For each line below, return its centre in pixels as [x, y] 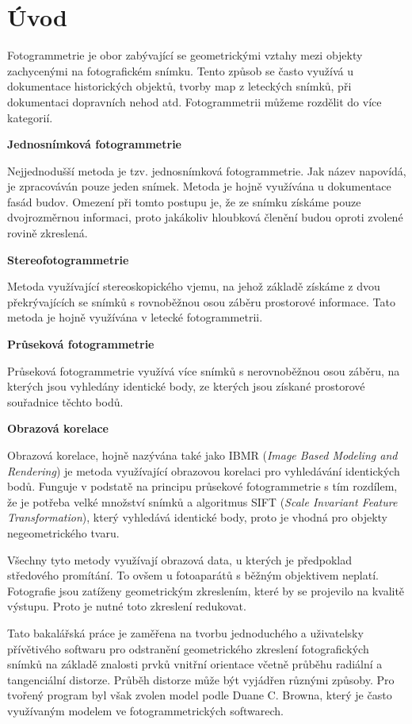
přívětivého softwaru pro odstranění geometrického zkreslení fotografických [188, 648]
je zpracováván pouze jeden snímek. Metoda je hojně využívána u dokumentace [199, 186]
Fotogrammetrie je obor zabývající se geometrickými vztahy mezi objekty [185, 55]
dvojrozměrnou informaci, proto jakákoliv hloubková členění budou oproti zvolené [205, 217]
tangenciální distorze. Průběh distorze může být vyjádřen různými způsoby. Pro [201, 679]
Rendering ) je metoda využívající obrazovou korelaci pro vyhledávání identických [204, 470]
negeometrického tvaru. [63, 532]
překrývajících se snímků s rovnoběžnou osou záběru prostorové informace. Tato [201, 301]
